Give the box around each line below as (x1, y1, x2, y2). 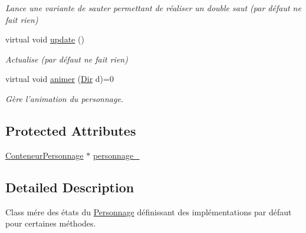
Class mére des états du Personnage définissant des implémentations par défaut (5, 205, 292, 218)
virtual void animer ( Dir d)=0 (5, 73, 114, 85)
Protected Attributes (5, 121, 136, 139)
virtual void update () (5, 33, 84, 45)
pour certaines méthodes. (5, 217, 96, 229)
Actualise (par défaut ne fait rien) (5, 52, 128, 65)
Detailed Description (5, 178, 134, 196)
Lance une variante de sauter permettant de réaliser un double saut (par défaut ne (5, 2, 301, 14)
